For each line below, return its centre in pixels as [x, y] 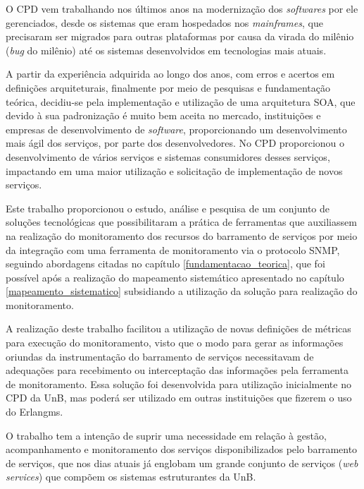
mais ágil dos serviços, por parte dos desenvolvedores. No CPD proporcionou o [175, 143]
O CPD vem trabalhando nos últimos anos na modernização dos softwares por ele [182, 8]
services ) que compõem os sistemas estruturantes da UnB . [131, 477]
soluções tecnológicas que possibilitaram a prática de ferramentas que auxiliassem [181, 222]
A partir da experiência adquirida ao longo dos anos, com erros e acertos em [170, 74]
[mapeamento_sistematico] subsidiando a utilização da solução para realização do [182, 291]
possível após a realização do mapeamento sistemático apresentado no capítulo [175, 277]
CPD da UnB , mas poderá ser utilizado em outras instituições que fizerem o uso [179, 398]
